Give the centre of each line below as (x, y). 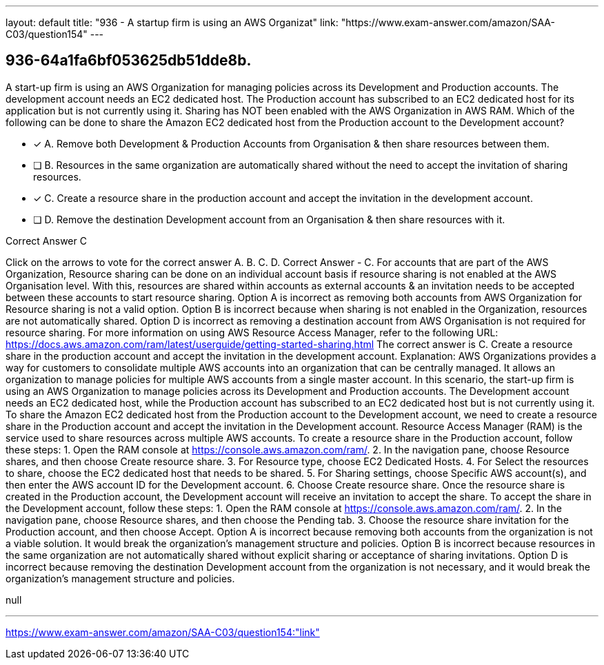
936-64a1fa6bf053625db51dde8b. (129, 61)
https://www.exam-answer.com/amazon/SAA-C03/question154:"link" (163, 632)
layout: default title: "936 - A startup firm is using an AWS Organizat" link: (172, 22)
